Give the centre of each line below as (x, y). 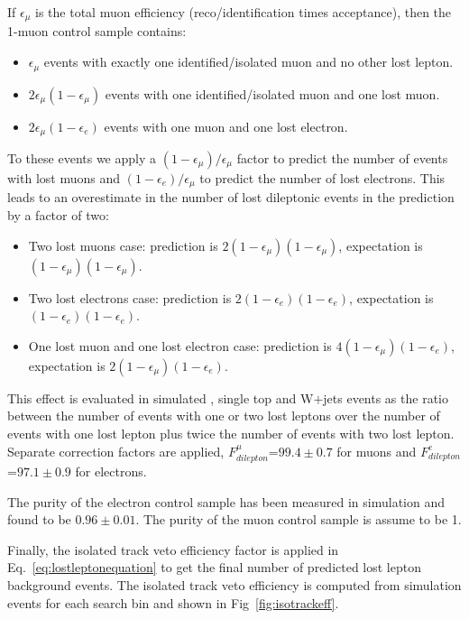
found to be (39, 519)
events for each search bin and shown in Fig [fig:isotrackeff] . (173, 602)
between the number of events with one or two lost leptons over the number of (224, 416)
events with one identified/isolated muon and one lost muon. (272, 93)
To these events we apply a (82, 157)
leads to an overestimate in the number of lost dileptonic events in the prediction (231, 197)
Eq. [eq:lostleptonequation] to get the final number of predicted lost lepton (214, 567)
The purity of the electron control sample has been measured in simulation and (226, 501)
